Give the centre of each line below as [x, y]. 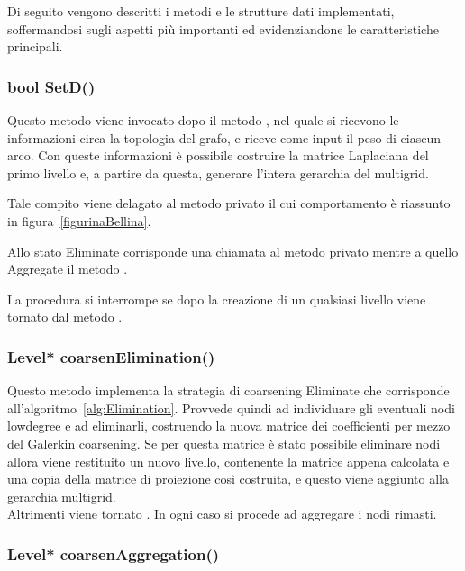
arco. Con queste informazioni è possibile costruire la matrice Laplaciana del [218, 155]
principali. [35, 46]
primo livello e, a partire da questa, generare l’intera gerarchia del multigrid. [218, 172]
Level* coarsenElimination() [111, 356]
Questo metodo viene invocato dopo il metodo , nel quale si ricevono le [203, 120]
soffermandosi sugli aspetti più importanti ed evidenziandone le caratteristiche [223, 28]
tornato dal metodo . [65, 317]
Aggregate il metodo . [68, 269]
